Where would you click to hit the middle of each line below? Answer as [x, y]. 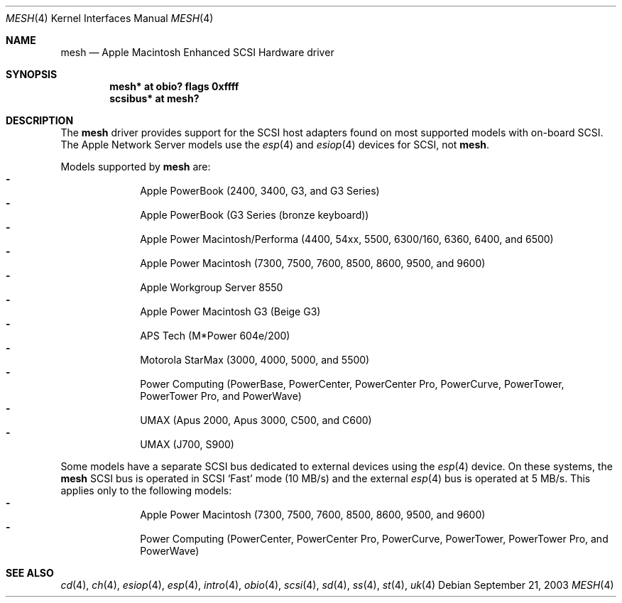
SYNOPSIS [32, 74]
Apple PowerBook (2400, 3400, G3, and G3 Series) [260, 191]
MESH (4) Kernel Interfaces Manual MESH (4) [110, 18]
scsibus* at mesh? [154, 98]
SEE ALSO [30, 573]
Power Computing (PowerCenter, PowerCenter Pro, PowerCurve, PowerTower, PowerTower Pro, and [374, 539]
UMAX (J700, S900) [187, 444]
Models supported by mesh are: [136, 167]
